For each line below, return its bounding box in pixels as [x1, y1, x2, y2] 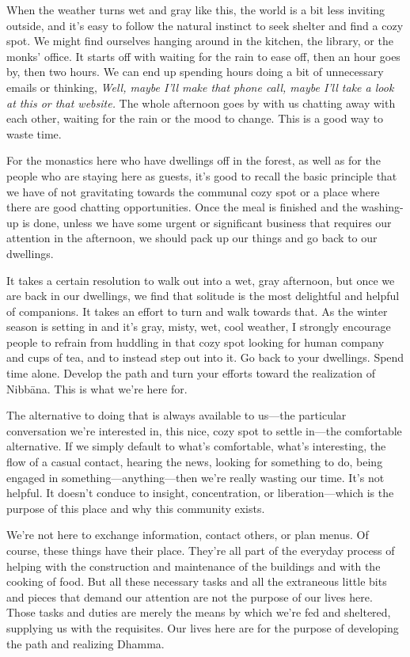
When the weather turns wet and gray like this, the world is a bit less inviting [6, 2, 385, 17]
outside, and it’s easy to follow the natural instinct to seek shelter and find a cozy [6, 17, 404, 33]
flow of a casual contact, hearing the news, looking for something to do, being [6, 454, 383, 470]
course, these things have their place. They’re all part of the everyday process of [6, 542, 395, 558]
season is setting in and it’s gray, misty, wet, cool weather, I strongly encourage [6, 318, 391, 335]
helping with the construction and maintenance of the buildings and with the [6, 557, 381, 574]
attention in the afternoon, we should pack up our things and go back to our [6, 230, 378, 246]
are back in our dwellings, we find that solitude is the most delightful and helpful [6, 287, 400, 304]
